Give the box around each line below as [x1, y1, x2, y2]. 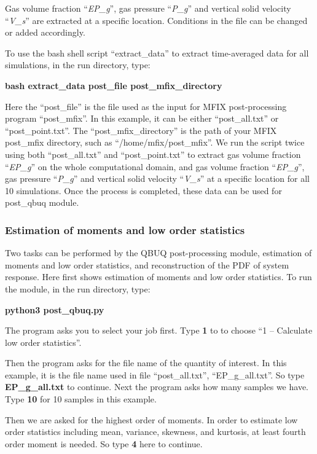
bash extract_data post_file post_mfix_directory [5, 79, 222, 92]
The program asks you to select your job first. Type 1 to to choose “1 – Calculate [5, 324, 313, 337]
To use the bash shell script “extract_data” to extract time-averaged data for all [5, 46, 309, 59]
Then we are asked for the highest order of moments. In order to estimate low [5, 413, 298, 426]
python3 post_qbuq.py [5, 303, 104, 316]
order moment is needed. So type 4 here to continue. [5, 437, 203, 450]
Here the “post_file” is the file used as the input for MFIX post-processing [5, 100, 287, 112]
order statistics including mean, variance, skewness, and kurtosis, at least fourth [5, 425, 306, 438]
